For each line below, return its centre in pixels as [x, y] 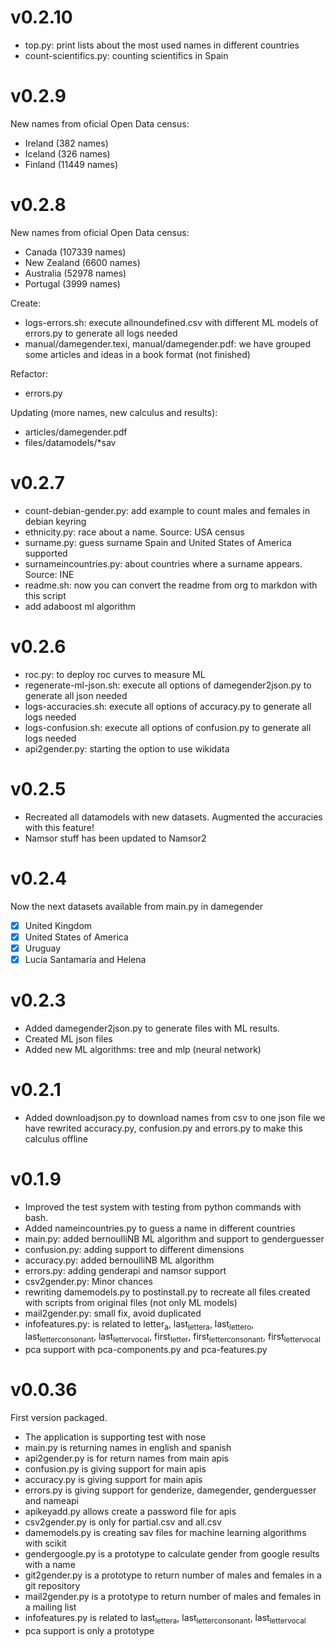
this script [45, 595]
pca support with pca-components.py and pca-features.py [146, 1350]
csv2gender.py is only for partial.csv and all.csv [123, 1522]
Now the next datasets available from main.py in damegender [137, 906]
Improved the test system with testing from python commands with [163, 1207]
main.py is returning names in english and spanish [128, 1448]
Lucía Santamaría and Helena [85, 959]
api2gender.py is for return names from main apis [126, 1458]
